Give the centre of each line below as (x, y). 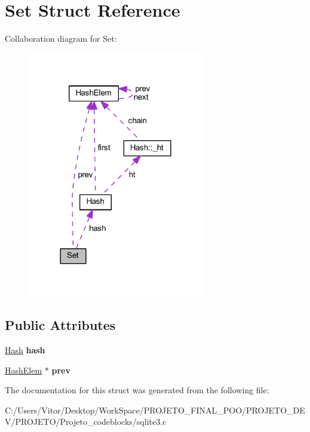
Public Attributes (60, 325)
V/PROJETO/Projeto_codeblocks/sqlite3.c (86, 422)
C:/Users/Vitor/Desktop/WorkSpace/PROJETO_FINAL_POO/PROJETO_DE (155, 410)
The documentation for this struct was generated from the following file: (137, 390)
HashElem (24, 370)
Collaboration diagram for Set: (61, 38)
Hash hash (25, 350)
